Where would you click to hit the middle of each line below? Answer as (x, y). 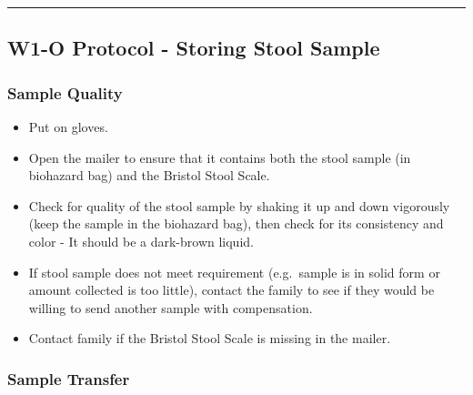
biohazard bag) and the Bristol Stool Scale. (149, 175)
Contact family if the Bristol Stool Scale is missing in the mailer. (210, 338)
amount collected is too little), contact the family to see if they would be (231, 290)
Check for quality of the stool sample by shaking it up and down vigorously (239, 205)
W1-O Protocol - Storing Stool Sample (194, 48)
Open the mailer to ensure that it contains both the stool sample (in (220, 157)
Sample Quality (65, 92)
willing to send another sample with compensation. (171, 307)
